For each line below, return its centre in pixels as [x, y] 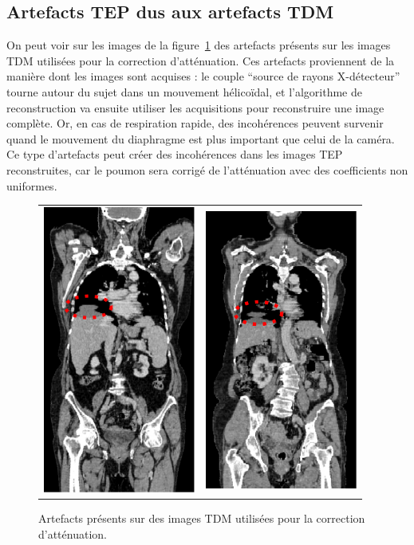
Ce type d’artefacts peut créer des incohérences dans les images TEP [175, 154]
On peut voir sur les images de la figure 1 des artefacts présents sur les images [199, 45]
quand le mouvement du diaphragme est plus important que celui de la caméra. [201, 138]
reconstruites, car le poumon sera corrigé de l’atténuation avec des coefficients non [207, 169]
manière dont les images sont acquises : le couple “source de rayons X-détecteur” [203, 76]
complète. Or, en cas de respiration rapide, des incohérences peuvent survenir [195, 123]
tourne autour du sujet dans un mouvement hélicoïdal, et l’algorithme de [184, 91]
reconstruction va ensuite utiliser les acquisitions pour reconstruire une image [195, 107]
